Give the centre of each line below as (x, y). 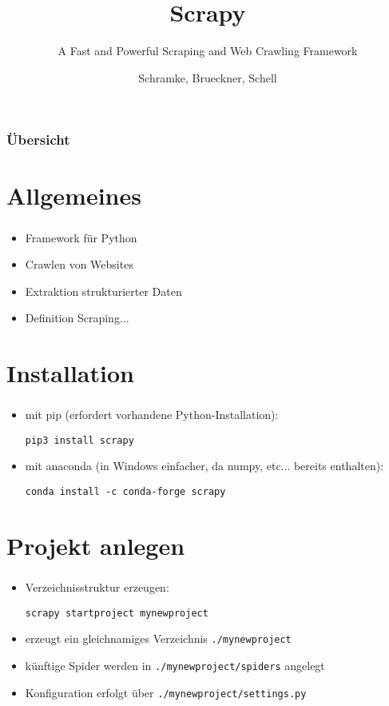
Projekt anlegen (96, 545)
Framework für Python (81, 237)
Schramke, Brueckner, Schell (208, 77)
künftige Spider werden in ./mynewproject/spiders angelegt (175, 665)
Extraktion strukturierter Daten (103, 291)
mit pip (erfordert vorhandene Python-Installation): (152, 415)
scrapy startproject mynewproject (117, 613)
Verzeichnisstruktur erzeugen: (97, 587)
